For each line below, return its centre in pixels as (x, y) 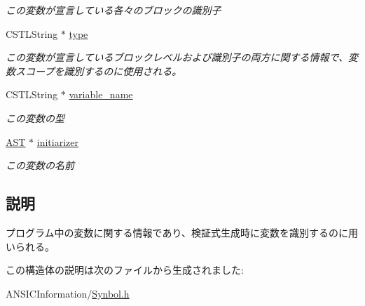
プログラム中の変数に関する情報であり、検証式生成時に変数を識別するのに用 (182, 232)
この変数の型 (35, 118)
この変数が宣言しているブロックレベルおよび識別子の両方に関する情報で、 (177, 57)
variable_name (101, 94)
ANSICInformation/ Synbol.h (68, 293)
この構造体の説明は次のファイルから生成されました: (125, 270)
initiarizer (57, 141)
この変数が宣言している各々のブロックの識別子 (113, 10)
